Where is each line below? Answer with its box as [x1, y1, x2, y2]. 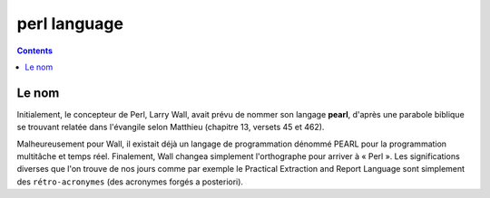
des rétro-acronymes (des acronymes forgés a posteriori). [16, 176, 244, 187]
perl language [16, 14, 124, 33]
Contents [16, 45, 54, 56]
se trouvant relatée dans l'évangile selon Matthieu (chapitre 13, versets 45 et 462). [16, 122, 325, 133]
